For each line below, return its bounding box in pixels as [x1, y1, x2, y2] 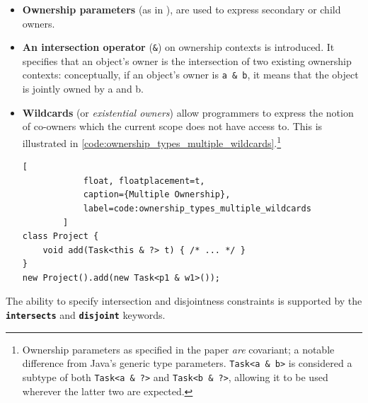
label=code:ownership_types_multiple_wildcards [83, 203, 311, 214]
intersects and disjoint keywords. [6, 308, 166, 322]
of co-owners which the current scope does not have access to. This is [22, 119, 323, 134]
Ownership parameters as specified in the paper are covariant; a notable [22, 341, 335, 356]
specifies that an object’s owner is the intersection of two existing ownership [22, 53, 352, 68]
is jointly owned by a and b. [22, 81, 144, 96]
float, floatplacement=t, [83, 175, 205, 186]
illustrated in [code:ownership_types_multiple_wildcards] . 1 [22, 133, 282, 150]
